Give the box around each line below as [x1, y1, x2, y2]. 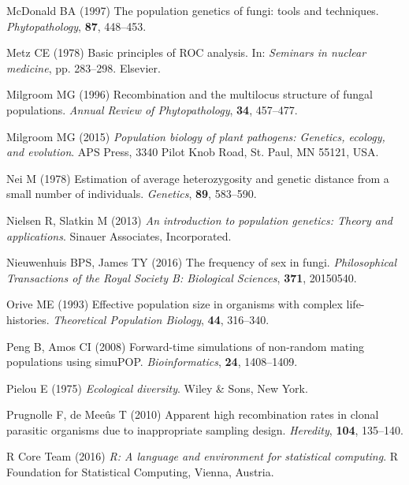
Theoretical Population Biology [53, 311, 202, 327]
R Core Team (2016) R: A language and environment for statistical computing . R [6, 448, 399, 464]
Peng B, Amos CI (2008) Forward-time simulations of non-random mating [6, 338, 364, 354]
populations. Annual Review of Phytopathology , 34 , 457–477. [6, 101, 298, 118]
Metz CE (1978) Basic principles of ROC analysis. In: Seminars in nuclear [6, 44, 366, 61]
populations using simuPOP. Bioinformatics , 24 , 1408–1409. [6, 353, 298, 370]
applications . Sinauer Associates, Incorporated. [6, 227, 232, 244]
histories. [6, 311, 50, 327]
